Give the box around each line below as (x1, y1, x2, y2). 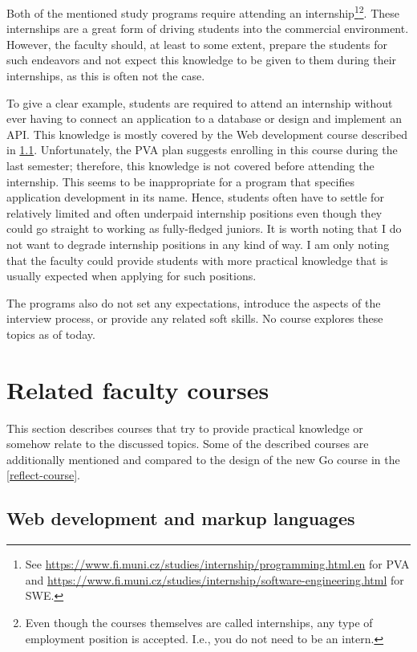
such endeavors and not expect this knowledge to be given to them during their (6, 51, 397, 68)
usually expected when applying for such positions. (6, 267, 257, 284)
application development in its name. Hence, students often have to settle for (6, 189, 384, 206)
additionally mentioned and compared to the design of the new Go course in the (6, 450, 400, 467)
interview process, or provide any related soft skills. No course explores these (6, 310, 383, 327)
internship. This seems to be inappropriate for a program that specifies (6, 173, 354, 189)
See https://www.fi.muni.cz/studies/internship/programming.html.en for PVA (25, 556, 410, 573)
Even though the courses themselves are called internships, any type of (25, 614, 373, 631)
